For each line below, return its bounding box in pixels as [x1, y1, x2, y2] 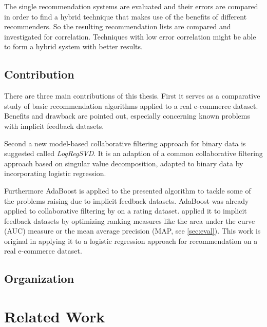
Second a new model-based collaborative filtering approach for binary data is [4, 138, 246, 148]
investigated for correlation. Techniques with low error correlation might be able [4, 31, 256, 42]
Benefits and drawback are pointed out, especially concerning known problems [4, 110, 250, 121]
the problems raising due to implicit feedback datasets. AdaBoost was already [4, 195, 249, 206]
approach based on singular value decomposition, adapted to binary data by [4, 158, 243, 168]
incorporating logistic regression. [4, 168, 106, 179]
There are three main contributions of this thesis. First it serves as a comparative [4, 90, 260, 101]
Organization [4, 271, 74, 286]
